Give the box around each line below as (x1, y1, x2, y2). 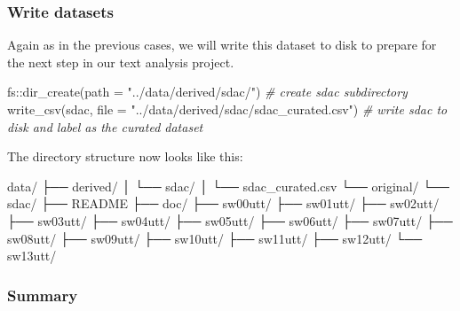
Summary (7, 284, 78, 306)
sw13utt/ (7, 246, 57, 265)
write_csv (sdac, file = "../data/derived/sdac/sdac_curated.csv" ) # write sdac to (7, 100, 448, 118)
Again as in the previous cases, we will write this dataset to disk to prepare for (7, 35, 437, 54)
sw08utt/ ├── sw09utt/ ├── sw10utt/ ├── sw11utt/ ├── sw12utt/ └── (7, 229, 423, 247)
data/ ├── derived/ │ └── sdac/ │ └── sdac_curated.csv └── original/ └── (7, 176, 449, 195)
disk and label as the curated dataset (7, 117, 203, 136)
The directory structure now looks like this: (7, 147, 243, 166)
